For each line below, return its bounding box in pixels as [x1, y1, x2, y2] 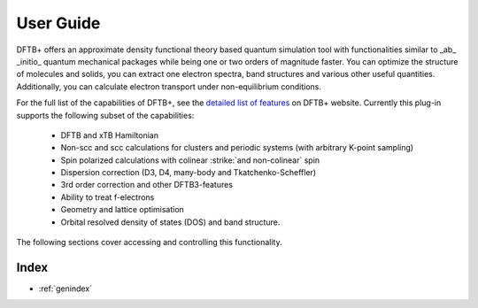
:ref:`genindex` [38, 283, 93, 294]
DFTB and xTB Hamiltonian [60, 129, 159, 141]
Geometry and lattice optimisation [60, 204, 185, 215]
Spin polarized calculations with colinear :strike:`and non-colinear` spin [60, 155, 320, 166]
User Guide [16, 13, 101, 33]
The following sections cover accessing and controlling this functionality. [16, 237, 282, 248]
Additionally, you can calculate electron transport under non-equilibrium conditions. [16, 81, 322, 92]
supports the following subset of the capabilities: [16, 110, 195, 120]
